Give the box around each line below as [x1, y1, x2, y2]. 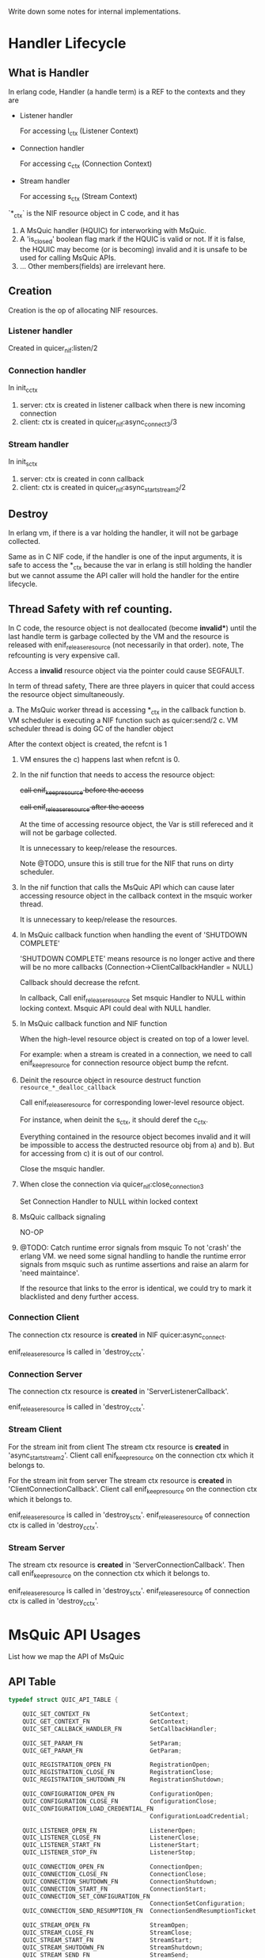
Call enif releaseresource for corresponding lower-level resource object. [19, 1098, 245, 1109]
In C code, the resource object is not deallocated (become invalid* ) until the [8, 623, 257, 633]
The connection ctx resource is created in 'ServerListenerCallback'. [8, 1387, 229, 1397]
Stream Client [8, 1423, 62, 1435]
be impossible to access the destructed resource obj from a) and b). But [19, 1140, 255, 1150]
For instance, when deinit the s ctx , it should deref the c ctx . [19, 1114, 208, 1126]
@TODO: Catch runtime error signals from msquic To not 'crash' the [19, 1243, 241, 1252]
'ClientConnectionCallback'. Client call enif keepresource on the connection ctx [8, 1485, 257, 1496]
